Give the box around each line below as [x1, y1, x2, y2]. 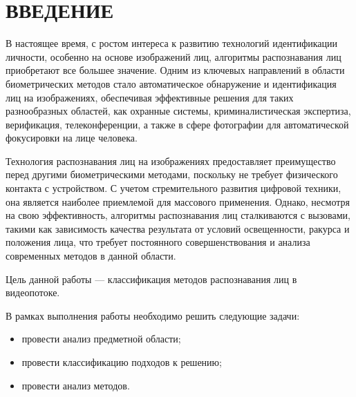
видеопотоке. [6, 285, 60, 300]
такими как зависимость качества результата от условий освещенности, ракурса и [6, 221, 350, 235]
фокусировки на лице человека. [6, 130, 138, 145]
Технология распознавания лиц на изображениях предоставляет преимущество [6, 153, 336, 168]
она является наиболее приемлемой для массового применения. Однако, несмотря [6, 194, 350, 209]
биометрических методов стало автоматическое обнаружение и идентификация [6, 76, 337, 90]
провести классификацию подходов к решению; [21, 355, 222, 369]
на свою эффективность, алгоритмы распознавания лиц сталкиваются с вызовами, [6, 208, 350, 222]
